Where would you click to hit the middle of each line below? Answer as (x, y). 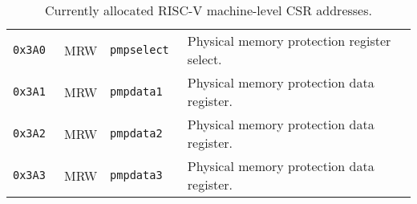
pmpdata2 (136, 133)
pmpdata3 (136, 175)
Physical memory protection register (289, 41)
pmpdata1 (136, 92)
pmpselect (140, 50)
